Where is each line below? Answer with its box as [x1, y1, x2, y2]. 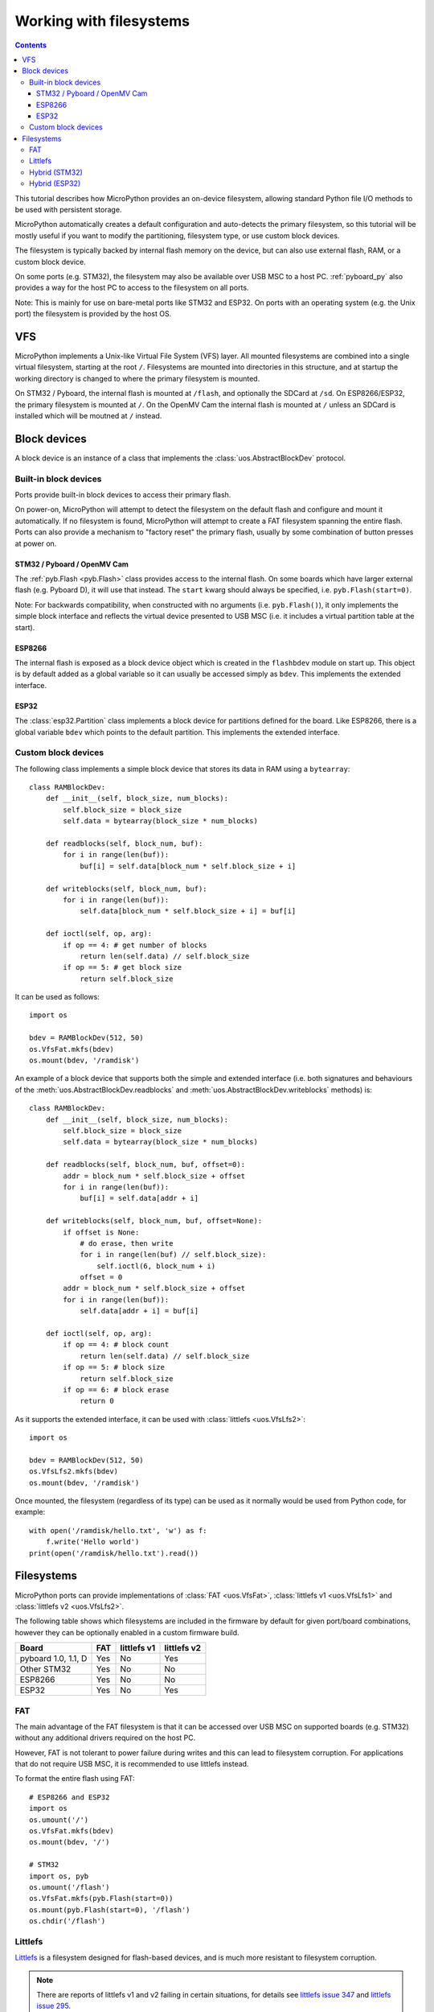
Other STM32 [19, 1664, 72, 1675]
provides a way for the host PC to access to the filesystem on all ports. [14, 282, 249, 293]
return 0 [80, 1396, 114, 1406]
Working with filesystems [14, 12, 190, 30]
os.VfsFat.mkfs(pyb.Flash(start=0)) [29, 1894, 174, 1903]
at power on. [14, 538, 57, 548]
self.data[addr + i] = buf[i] [80, 1306, 199, 1316]
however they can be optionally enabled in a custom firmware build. [14, 1627, 240, 1637]
